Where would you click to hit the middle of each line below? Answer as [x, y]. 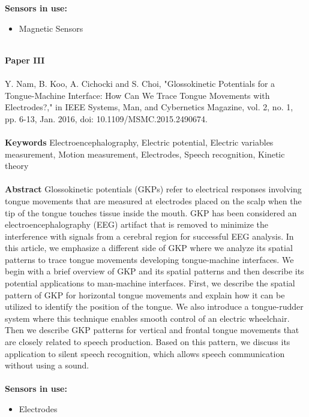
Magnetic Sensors [51, 28]
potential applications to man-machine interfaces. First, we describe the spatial [150, 283]
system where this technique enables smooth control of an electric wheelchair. [147, 318]
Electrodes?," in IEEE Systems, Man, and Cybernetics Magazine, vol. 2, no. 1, [149, 107]
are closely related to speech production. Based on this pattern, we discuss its [148, 342]
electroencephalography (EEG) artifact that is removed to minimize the [136, 224]
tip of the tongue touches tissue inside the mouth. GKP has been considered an [151, 212]
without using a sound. [47, 365]
